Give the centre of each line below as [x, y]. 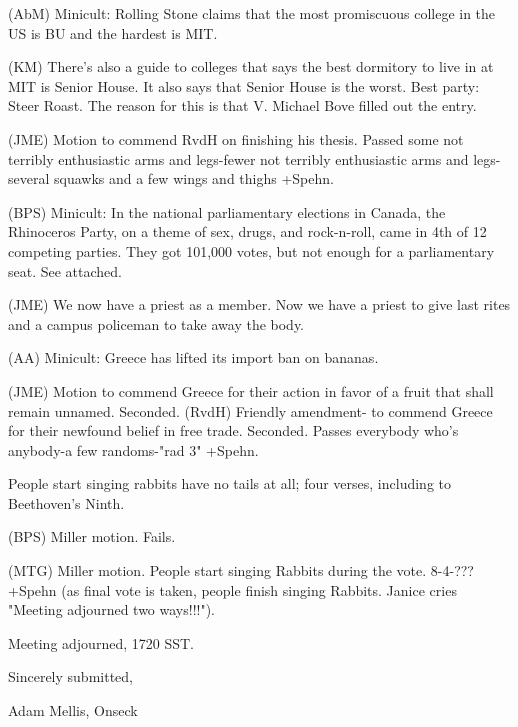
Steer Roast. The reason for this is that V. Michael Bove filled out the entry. [242, 105]
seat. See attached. [65, 270]
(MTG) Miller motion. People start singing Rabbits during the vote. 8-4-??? [241, 570]
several [29, 178]
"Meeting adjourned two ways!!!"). [111, 609]
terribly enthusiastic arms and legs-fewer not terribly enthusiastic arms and [238, 158]
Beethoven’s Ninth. [66, 502]
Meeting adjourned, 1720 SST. [101, 642]
